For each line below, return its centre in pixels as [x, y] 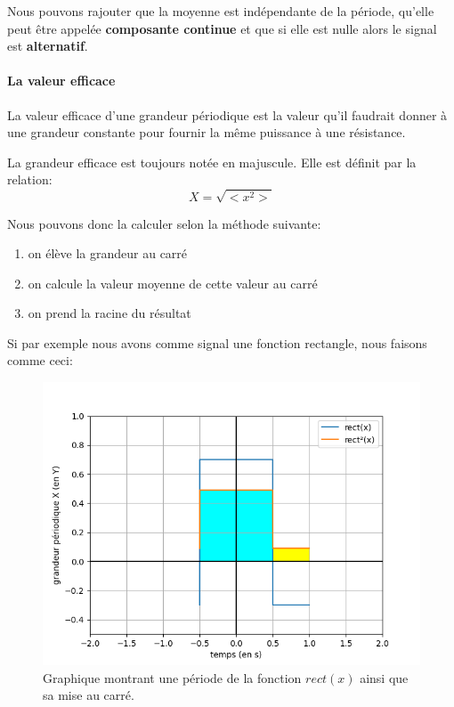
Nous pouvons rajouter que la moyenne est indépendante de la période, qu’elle [221, 11]
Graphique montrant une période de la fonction [172, 677]
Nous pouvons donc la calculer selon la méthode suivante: [164, 223]
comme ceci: [40, 360]
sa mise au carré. [89, 695]
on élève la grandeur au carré [108, 253]
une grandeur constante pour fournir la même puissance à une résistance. [207, 132]
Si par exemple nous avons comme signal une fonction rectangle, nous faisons [217, 342]
